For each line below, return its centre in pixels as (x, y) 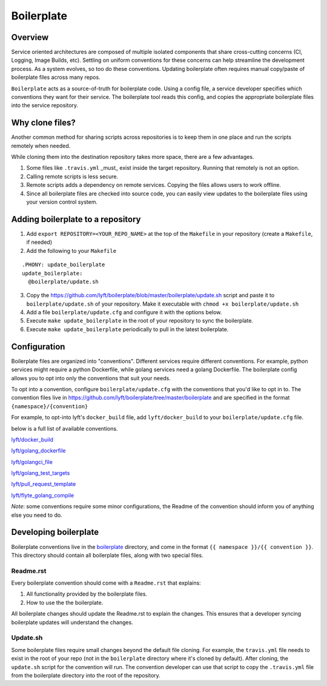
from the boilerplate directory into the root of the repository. (86, 675)
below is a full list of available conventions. (64, 428)
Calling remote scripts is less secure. (72, 177)
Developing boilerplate (55, 532)
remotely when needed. (41, 146)
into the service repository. (45, 106)
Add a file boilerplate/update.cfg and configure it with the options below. (124, 312)
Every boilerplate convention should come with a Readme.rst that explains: (106, 583)
